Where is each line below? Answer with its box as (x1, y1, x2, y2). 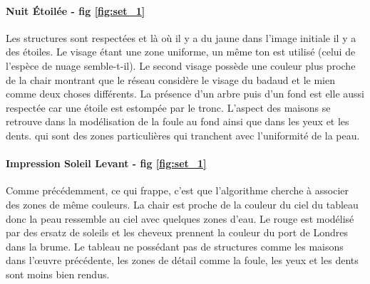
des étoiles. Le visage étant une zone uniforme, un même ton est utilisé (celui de (6, 44, 356, 59)
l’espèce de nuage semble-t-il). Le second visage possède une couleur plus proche (6, 58, 356, 73)
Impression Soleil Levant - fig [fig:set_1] (6, 156, 207, 171)
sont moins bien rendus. (6, 266, 110, 281)
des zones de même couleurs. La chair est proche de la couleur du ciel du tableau (6, 196, 359, 211)
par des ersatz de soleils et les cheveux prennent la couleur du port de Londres (6, 225, 348, 240)
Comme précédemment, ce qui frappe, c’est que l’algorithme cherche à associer (6, 183, 349, 198)
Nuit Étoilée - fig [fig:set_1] (6, 3, 145, 18)
